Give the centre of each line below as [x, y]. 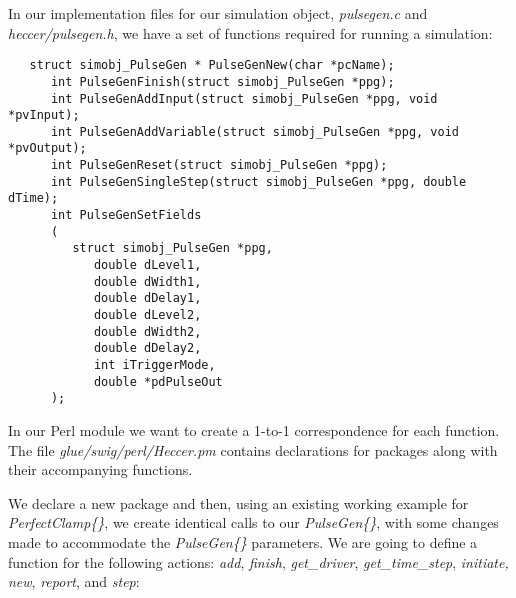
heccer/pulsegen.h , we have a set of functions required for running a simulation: [250, 32]
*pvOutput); [47, 148]
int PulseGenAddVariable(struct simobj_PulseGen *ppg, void [255, 131]
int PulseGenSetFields [126, 215]
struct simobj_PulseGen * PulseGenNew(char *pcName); [212, 65]
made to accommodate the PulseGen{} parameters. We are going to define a [243, 541]
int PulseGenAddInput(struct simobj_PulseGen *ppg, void [244, 98]
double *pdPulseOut [158, 381]
